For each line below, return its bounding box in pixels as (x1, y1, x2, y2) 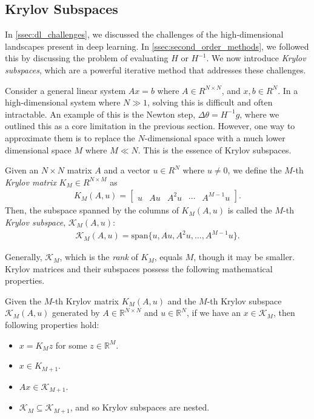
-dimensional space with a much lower (144, 131, 286, 144)
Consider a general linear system (5, 84, 126, 96)
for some (55, 338, 87, 351)
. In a (278, 84, 298, 96)
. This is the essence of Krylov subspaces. (138, 143, 292, 156)
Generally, (5, 250, 42, 263)
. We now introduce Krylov (206, 52, 306, 64)
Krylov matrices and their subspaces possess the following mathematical (5, 262, 273, 275)
